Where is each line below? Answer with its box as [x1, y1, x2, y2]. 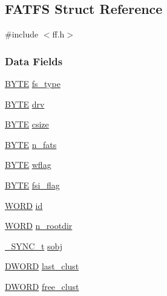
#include [5, 28, 39, 40]
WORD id [5, 199, 43, 211]
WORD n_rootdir [5, 219, 73, 232]
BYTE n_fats [5, 138, 57, 150]
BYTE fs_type [5, 77, 61, 90]
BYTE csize [5, 118, 49, 130]
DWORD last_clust [5, 260, 79, 272]
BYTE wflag [5, 158, 51, 171]
